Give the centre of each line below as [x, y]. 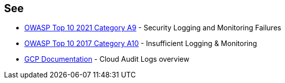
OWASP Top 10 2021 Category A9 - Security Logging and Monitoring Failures [153, 28]
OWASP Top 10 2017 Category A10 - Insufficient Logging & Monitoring [141, 44]
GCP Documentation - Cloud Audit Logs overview [107, 59]
